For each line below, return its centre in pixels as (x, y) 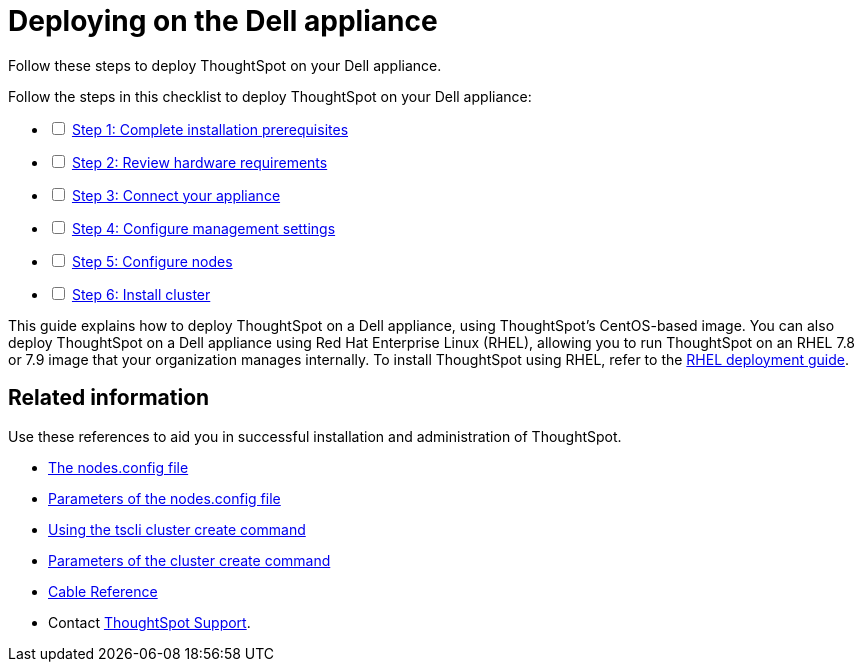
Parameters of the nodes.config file (164, 498)
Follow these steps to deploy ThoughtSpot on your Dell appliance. (225, 65)
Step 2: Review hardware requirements (199, 162)
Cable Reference (103, 591)
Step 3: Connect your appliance (176, 195)
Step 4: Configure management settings (203, 228)
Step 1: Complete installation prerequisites (210, 129)
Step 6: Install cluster (141, 294)
